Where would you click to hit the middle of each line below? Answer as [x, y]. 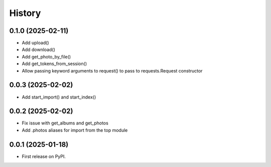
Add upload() [36, 43]
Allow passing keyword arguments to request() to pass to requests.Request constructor [112, 70]
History [25, 13]
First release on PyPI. [44, 156]
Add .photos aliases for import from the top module [75, 130]
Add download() [38, 49]
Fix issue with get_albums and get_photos [65, 123]
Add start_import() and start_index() [59, 97]
